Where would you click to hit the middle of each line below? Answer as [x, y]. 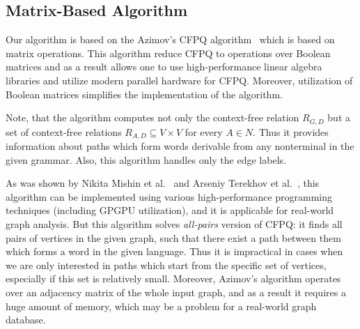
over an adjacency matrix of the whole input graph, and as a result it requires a [176, 292]
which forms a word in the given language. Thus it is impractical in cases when [174, 251]
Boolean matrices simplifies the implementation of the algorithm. [144, 94]
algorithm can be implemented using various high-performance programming [169, 196]
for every [204, 131]
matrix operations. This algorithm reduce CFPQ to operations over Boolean [168, 53]
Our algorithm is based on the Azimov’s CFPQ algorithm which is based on [170, 39]
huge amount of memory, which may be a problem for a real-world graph [161, 306]
